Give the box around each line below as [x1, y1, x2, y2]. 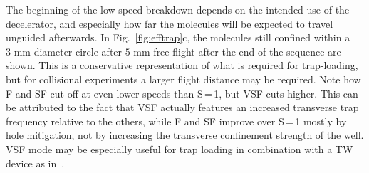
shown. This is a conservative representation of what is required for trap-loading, [6, 58, 358, 73]
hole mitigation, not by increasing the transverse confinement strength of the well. [6, 127, 364, 142]
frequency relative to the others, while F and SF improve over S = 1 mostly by [6, 113, 347, 128]
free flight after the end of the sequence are [153, 43, 341, 58]
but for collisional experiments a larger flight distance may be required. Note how [6, 71, 361, 86]
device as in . [6, 155, 65, 170]
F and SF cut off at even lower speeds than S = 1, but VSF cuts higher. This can [6, 85, 358, 100]
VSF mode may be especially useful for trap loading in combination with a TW [6, 141, 353, 156]
